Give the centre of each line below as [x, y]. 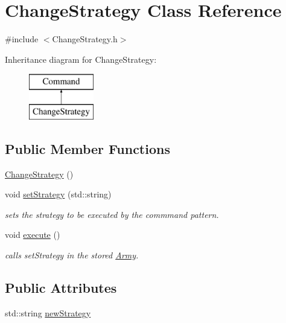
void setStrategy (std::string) [58, 194]
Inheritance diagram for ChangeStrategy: [81, 59]
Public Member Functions [87, 148]
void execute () [33, 235]
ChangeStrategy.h [85, 39]
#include [22, 39]
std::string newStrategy [48, 312]
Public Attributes [61, 288]
